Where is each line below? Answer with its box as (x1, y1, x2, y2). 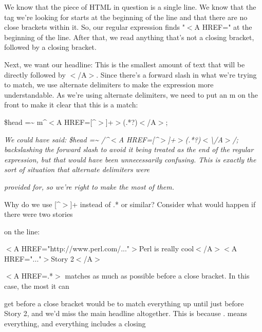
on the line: (4, 226, 40, 236)
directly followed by (4, 69, 66, 80)
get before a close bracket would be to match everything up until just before (4, 298, 244, 308)
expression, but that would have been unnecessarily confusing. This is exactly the (4, 154, 256, 164)
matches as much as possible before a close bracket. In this (65, 270, 250, 281)
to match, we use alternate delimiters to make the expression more (4, 79, 214, 90)
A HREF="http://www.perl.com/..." (13, 243, 130, 254)
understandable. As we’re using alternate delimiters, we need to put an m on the (4, 89, 258, 100)
